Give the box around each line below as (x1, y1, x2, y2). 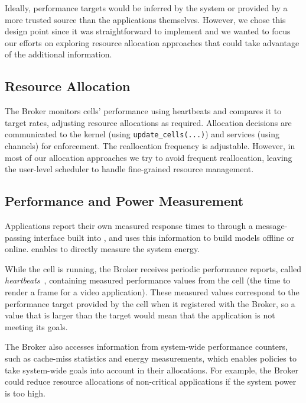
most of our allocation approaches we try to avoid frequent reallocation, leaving (5, 151, 292, 163)
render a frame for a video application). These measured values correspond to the (5, 285, 300, 298)
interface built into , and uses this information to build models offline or (34, 231, 295, 243)
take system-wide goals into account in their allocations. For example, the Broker (5, 363, 299, 376)
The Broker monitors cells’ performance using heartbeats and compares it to (5, 105, 282, 117)
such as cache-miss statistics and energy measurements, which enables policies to (5, 352, 297, 364)
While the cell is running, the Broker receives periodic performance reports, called (5, 262, 302, 275)
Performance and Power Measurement (5, 192, 244, 210)
